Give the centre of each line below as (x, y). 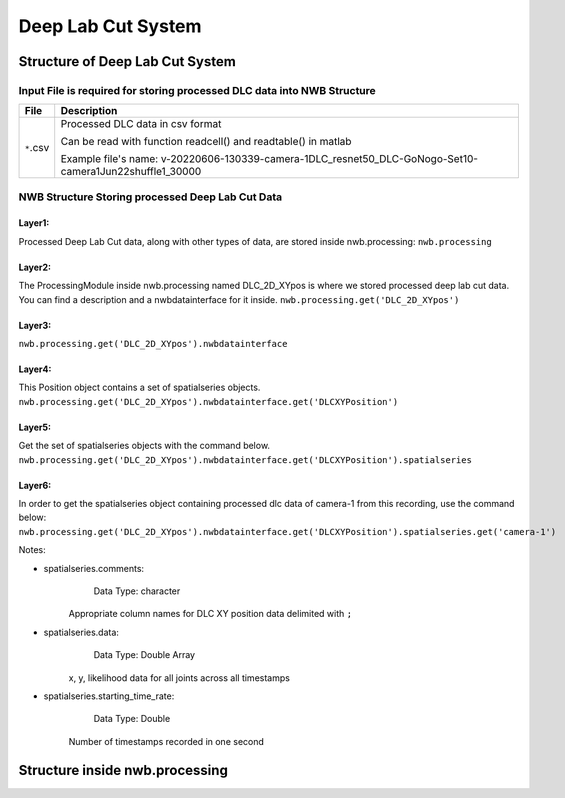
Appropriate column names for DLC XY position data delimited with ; (210, 614)
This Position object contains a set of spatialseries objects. (139, 387)
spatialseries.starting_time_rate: (109, 696)
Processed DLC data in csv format (141, 124)
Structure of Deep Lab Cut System (127, 61)
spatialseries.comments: (94, 568)
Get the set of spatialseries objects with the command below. (144, 446)
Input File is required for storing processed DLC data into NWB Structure (197, 90)
